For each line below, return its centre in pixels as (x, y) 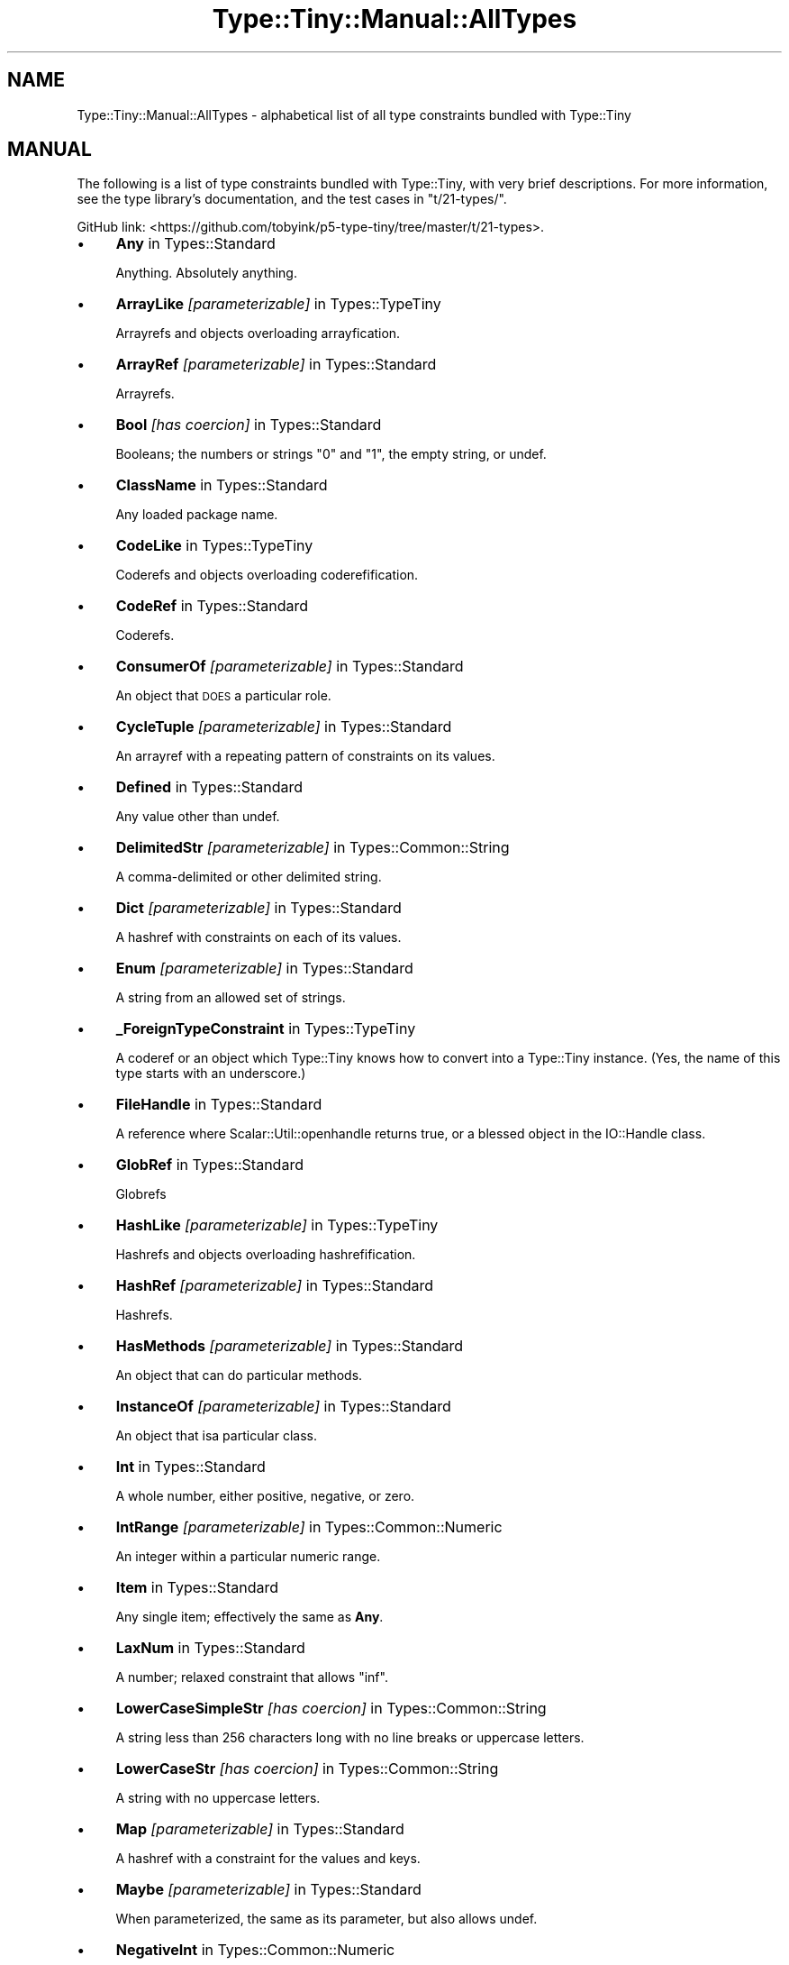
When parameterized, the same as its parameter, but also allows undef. (326, 1919)
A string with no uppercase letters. (218, 1798)
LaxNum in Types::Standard (210, 1648)
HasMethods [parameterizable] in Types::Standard (289, 1346)
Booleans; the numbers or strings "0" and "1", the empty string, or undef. (331, 454)
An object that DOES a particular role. (223, 696)
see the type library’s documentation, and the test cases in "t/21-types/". (292, 199)
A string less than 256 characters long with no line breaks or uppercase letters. (350, 1738)
